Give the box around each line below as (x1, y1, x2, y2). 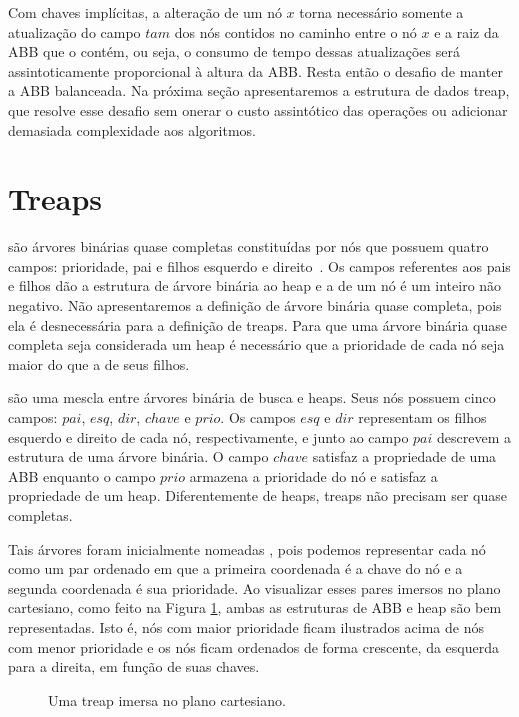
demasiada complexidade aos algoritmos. (8, 119, 256, 140)
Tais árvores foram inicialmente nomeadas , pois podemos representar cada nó (8, 538, 486, 559)
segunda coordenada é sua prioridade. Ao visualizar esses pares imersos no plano (8, 577, 501, 598)
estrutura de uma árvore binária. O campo (8, 446, 269, 467)
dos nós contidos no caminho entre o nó (174, 21, 417, 42)
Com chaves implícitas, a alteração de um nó (8, 2, 282, 22)
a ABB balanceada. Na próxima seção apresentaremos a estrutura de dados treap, (8, 80, 510, 101)
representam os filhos (358, 407, 487, 428)
